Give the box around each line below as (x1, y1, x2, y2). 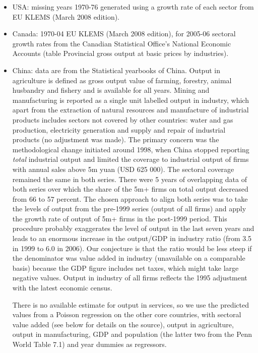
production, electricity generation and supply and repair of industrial (12, 124, 226, 135)
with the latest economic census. (12, 282, 112, 293)
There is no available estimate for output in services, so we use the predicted (12, 299, 249, 310)
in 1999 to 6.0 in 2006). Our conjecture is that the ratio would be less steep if (12, 243, 252, 253)
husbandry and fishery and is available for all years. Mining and (12, 85, 210, 95)
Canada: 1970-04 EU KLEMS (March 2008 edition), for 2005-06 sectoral (12, 28, 236, 39)
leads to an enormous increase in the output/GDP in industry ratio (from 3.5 (12, 233, 252, 244)
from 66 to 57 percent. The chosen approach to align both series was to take (12, 193, 248, 204)
